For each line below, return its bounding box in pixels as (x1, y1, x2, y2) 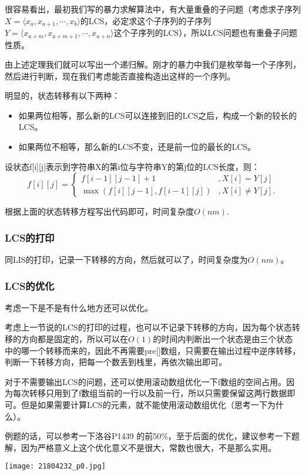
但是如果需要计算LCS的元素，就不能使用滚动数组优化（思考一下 (21, 399, 267, 411)
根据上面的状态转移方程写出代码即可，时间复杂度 (5, 205, 194, 218)
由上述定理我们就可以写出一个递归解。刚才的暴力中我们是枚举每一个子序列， (5, 58, 301, 71)
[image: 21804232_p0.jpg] (5, 462, 106, 471)
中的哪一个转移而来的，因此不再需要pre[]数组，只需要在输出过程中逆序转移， (5, 344, 301, 356)
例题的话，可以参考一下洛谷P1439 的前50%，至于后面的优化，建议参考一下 (5, 430, 291, 442)
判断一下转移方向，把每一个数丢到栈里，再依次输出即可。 (5, 356, 227, 368)
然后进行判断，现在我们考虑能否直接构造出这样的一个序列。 (5, 69, 235, 82)
